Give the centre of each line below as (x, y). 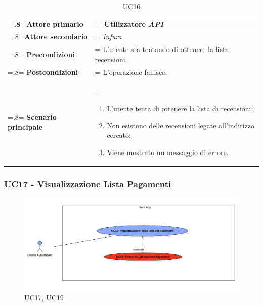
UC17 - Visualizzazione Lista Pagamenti (88, 184)
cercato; (119, 135)
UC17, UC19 (44, 298)
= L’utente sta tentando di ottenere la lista (162, 49)
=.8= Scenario (32, 116)
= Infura (108, 37)
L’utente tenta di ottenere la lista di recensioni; (180, 108)
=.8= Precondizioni (41, 54)
